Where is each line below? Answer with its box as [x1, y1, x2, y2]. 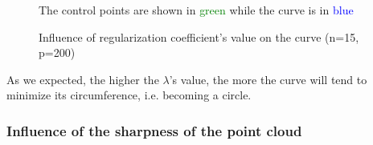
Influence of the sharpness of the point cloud [6, 120, 302, 140]
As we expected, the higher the [6, 70, 159, 87]
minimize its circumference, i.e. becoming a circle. [6, 87, 252, 103]
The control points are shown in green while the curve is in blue [39, 2, 354, 18]
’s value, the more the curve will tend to [169, 70, 367, 87]
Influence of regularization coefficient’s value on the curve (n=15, [39, 28, 359, 45]
